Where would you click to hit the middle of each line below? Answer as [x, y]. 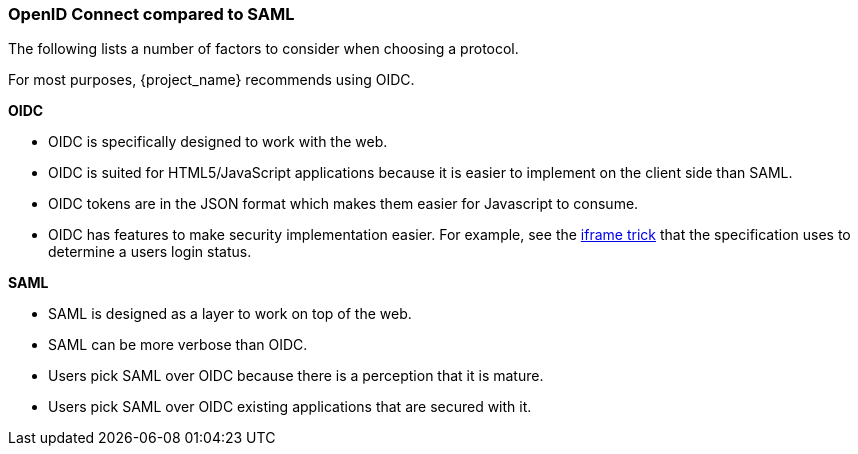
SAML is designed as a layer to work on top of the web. [230, 314]
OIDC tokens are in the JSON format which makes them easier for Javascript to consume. [343, 204]
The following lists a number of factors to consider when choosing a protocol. [263, 49]
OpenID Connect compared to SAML [151, 14]
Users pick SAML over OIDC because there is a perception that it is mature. [296, 376]
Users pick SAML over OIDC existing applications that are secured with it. [290, 407]
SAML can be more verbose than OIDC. [178, 345]
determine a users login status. [150, 252]
